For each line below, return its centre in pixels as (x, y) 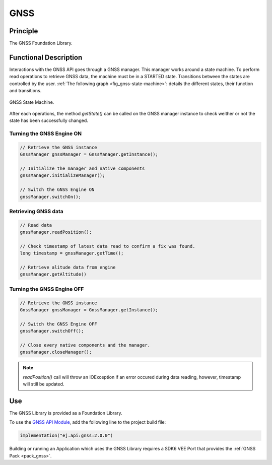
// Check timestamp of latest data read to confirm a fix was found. (108, 246)
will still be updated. (44, 384)
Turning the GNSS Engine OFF (47, 289)
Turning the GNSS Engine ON (46, 134)
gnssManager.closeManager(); (56, 352)
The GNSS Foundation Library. (41, 43)
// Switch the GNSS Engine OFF (59, 324)
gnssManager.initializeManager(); (62, 176)
